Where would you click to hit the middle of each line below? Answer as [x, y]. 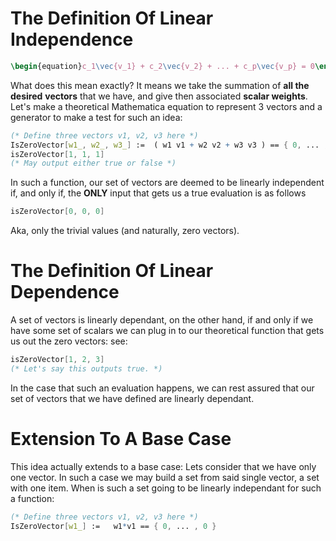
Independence [72, 39]
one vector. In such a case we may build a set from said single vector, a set [165, 477]
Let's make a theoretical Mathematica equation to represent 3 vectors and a [166, 106]
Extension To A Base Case [121, 439]
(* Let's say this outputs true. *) [86, 369]
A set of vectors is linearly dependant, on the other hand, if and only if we [162, 320]
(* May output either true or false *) [93, 163]
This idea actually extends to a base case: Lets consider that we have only [163, 466]
